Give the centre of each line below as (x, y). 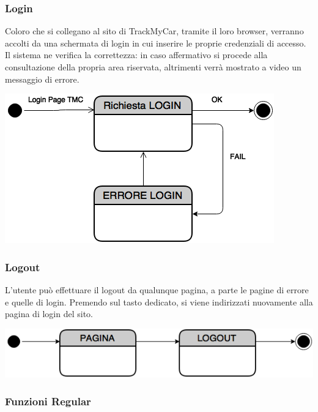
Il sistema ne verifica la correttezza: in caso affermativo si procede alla (136, 55)
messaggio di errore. (42, 79)
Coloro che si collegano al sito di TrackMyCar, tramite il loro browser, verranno (154, 31)
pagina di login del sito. (49, 314)
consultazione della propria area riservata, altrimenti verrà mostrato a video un (153, 67)
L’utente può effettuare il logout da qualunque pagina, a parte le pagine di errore (157, 290)
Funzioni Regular (48, 401)
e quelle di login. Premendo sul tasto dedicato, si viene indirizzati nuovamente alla (159, 302)
